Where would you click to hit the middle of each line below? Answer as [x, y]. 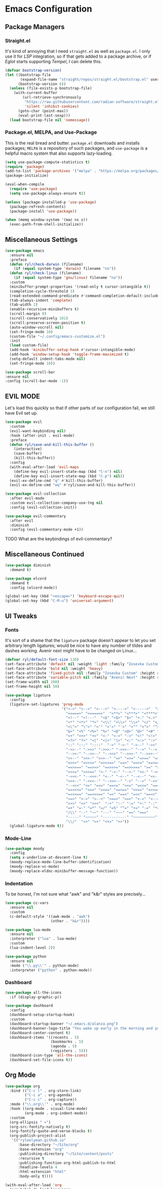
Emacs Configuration [49, 9]
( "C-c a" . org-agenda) [49, 1095]
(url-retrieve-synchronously [52, 97]
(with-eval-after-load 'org [33, 1185]
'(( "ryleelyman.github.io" [39, 1141]
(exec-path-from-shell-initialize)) [46, 225]
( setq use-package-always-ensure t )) [48, 193]
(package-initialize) [27, 176]
